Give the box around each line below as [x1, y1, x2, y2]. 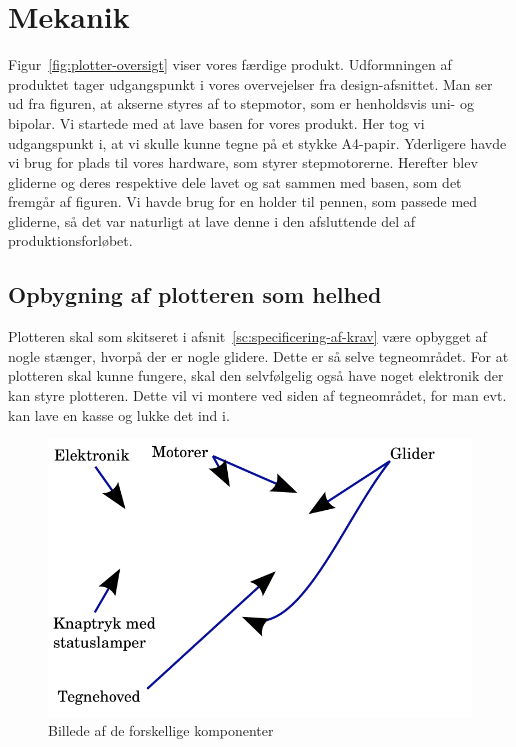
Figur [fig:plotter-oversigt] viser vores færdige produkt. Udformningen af [8, 54, 452, 75]
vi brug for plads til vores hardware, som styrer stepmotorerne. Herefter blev [8, 152, 478, 173]
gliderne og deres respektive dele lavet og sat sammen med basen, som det [8, 171, 462, 192]
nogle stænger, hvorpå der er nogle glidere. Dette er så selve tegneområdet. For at [8, 345, 509, 366]
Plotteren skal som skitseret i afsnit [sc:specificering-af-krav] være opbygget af [8, 326, 487, 347]
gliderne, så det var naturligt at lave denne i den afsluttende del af [8, 210, 416, 231]
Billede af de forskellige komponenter [48, 720, 274, 741]
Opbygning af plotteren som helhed [8, 279, 382, 310]
